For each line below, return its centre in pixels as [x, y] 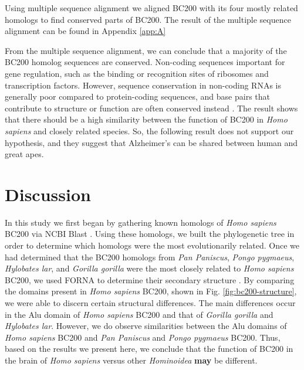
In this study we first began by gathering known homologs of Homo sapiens [141, 222]
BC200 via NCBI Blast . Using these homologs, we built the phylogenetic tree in [150, 234]
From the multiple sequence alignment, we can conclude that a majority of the [146, 50]
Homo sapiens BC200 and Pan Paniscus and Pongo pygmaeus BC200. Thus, [143, 337]
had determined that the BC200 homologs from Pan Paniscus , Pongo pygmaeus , [150, 257]
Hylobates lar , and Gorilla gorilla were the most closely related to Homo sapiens [149, 268]
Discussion [48, 194]
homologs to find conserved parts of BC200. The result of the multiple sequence [148, 19]
